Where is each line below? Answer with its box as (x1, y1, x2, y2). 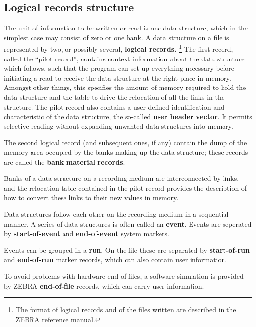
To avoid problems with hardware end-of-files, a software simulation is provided (4, 270, 244, 281)
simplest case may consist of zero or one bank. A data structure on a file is (4, 32, 229, 42)
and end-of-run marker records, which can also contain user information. (4, 254, 227, 265)
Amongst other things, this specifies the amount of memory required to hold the (4, 82, 246, 92)
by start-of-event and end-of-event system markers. (4, 228, 169, 238)
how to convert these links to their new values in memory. (4, 192, 179, 203)
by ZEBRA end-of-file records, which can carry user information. (4, 280, 204, 291)
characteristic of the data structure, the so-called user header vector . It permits (4, 111, 252, 121)
